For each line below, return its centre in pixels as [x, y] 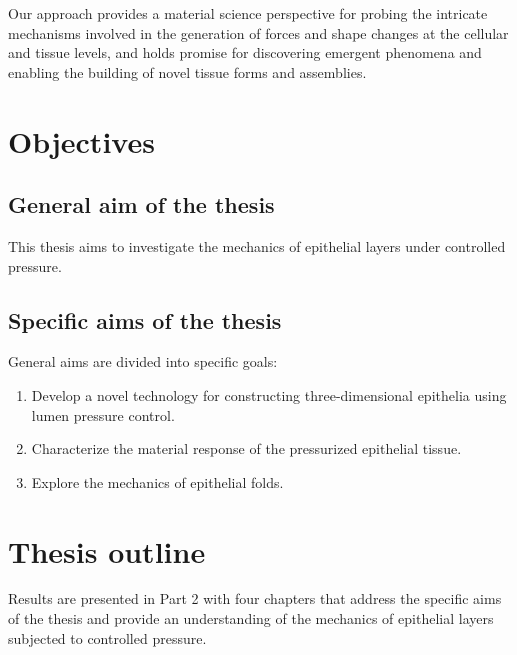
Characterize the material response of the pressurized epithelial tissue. [246, 448]
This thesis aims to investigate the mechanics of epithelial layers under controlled [257, 245]
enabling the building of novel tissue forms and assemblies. [187, 71]
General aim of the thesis [141, 204]
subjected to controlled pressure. [107, 637]
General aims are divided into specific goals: [143, 361]
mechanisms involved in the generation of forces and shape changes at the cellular [258, 32]
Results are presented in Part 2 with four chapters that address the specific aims [255, 598]
